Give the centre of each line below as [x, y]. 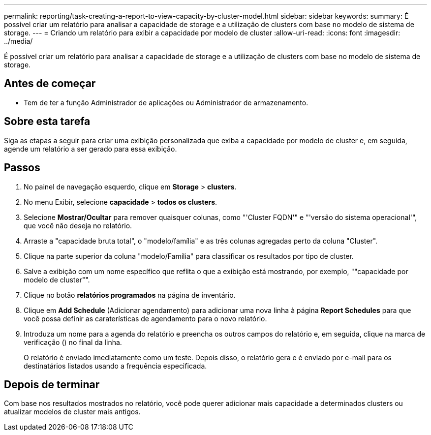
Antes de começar [50, 84]
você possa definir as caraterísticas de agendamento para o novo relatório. [145, 318]
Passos [22, 168]
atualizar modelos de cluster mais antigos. [72, 412]
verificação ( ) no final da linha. [73, 342]
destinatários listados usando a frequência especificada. [115, 366]
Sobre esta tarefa [47, 122]
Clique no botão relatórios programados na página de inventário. [130, 295]
